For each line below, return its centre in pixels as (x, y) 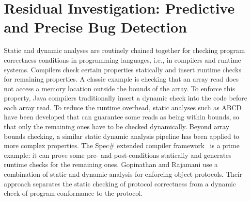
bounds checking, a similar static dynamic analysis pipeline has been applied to (122, 136)
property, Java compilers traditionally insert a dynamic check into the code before (125, 98)
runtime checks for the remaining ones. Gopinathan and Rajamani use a (111, 164)
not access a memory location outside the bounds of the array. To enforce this (119, 88)
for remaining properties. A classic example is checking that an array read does (121, 79)
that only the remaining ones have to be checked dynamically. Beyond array (117, 126)
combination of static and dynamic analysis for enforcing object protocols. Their (123, 174)
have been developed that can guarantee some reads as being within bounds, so (122, 117)
